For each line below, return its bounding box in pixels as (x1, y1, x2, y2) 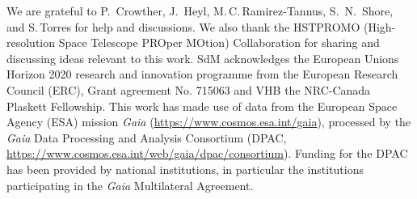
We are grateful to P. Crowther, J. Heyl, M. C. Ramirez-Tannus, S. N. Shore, (6, 2, 394, 19)
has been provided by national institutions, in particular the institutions (6, 160, 364, 177)
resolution (6, 34, 56, 51)
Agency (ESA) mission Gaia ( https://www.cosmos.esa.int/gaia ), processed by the (6, 113, 411, 130)
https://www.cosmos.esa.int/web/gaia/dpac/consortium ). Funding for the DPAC (6, 145, 408, 162)
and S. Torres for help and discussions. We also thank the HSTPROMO (6, 18, 360, 35)
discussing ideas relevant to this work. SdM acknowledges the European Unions (6, 49, 399, 66)
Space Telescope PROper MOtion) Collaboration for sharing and (58, 34, 380, 51)
